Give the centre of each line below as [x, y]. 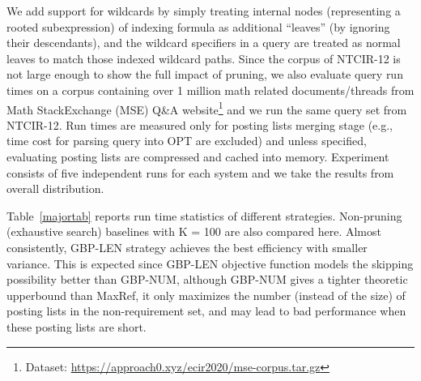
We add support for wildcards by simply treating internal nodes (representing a [204, 11]
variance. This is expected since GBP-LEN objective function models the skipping [210, 263]
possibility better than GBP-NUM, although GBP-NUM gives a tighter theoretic [207, 279]
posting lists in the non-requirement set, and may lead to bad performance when [206, 311]
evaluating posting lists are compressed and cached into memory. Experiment [198, 156]
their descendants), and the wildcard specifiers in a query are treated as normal [204, 43]
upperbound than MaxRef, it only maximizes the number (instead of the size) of [206, 295]
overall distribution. [55, 188]
